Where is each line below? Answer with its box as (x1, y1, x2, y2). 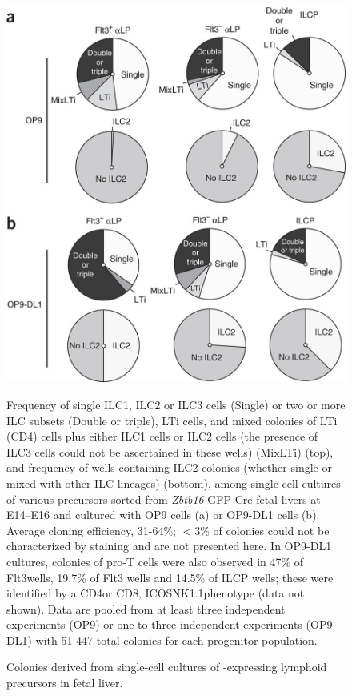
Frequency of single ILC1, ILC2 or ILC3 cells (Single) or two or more (6, 396, 346, 412)
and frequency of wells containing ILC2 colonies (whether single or (6, 459, 332, 476)
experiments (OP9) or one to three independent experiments (6, 616, 302, 633)
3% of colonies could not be (194, 521, 330, 538)
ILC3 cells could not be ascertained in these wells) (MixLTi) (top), (6, 443, 334, 460)
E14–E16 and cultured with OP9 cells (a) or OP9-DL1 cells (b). (6, 506, 320, 523)
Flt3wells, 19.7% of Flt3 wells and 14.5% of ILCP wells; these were (6, 569, 334, 585)
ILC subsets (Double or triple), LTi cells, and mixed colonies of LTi (6, 412, 338, 428)
